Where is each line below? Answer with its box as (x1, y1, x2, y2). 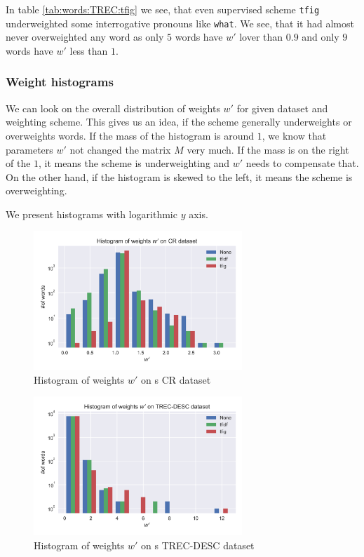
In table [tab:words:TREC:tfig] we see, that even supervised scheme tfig (6, 2, 320, 16)
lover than (239, 29, 283, 44)
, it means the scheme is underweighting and (39, 156, 230, 170)
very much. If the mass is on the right (187, 142, 349, 156)
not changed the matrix (69, 142, 171, 156)
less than (69, 43, 108, 58)
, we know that (262, 128, 327, 142)
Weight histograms (6, 73, 114, 90)
